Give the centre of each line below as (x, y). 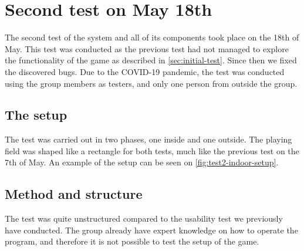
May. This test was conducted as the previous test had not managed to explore (147, 48)
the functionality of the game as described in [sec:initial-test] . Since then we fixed (151, 60)
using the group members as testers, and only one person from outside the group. (151, 83)
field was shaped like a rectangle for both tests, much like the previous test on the (152, 150)
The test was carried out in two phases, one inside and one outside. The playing (148, 139)
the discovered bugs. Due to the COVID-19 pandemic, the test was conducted (145, 71)
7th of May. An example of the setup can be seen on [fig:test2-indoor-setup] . (142, 162)
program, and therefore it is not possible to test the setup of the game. (132, 241)
